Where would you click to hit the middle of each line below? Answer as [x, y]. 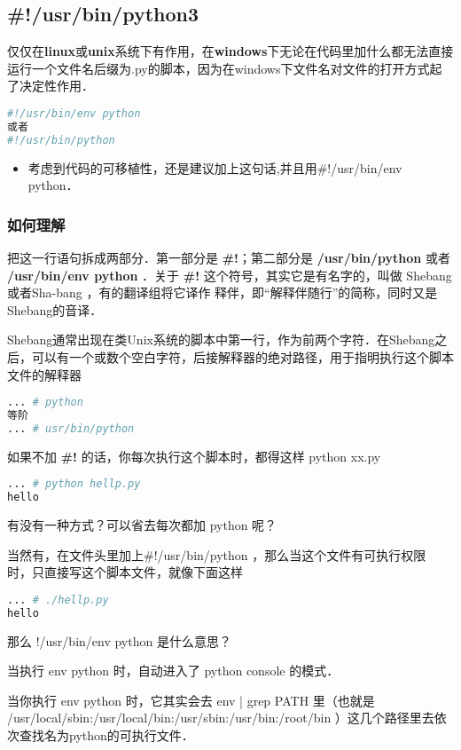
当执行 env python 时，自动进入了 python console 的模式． [173, 671]
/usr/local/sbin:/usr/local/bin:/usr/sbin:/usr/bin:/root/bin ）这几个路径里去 [221, 718]
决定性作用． [56, 86]
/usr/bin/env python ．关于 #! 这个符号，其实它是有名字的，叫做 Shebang [230, 275]
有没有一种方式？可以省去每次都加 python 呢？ [142, 525]
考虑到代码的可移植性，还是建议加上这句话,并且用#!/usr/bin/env [215, 167]
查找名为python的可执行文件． [106, 735]
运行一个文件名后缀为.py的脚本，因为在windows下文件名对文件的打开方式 [219, 68]
